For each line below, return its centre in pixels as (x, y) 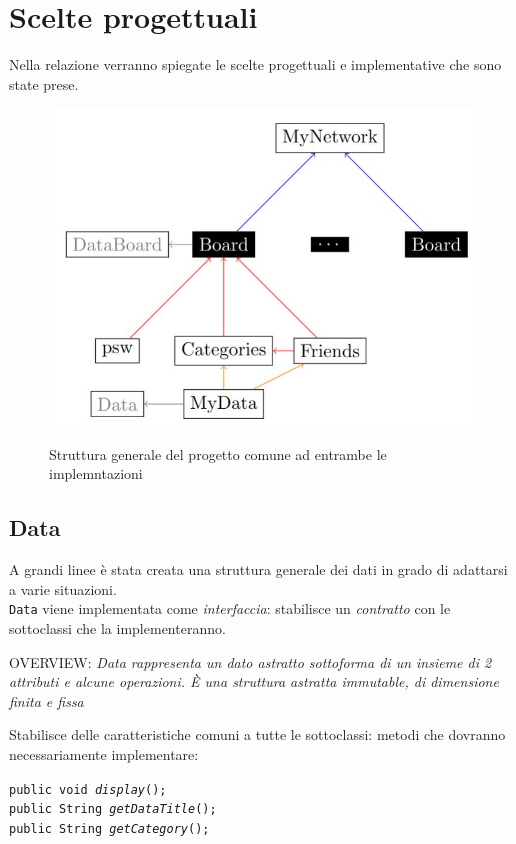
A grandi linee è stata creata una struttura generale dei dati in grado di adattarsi (258, 569)
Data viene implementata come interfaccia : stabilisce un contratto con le (230, 608)
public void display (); (88, 789)
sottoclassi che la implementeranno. (117, 627)
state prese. (44, 83)
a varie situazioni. (63, 588)
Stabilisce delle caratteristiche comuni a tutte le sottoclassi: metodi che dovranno (257, 734)
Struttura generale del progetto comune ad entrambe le (218, 453)
